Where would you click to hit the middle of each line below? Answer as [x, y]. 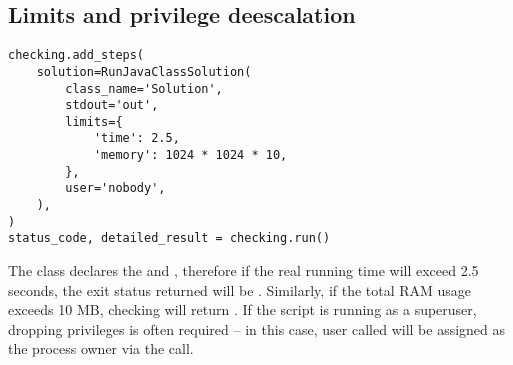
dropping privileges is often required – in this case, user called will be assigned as [257, 328]
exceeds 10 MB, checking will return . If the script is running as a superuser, [242, 309]
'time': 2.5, [136, 138]
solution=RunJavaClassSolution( [144, 71]
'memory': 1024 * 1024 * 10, [190, 155]
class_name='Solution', [144, 88]
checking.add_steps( [76, 55]
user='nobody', [115, 188]
